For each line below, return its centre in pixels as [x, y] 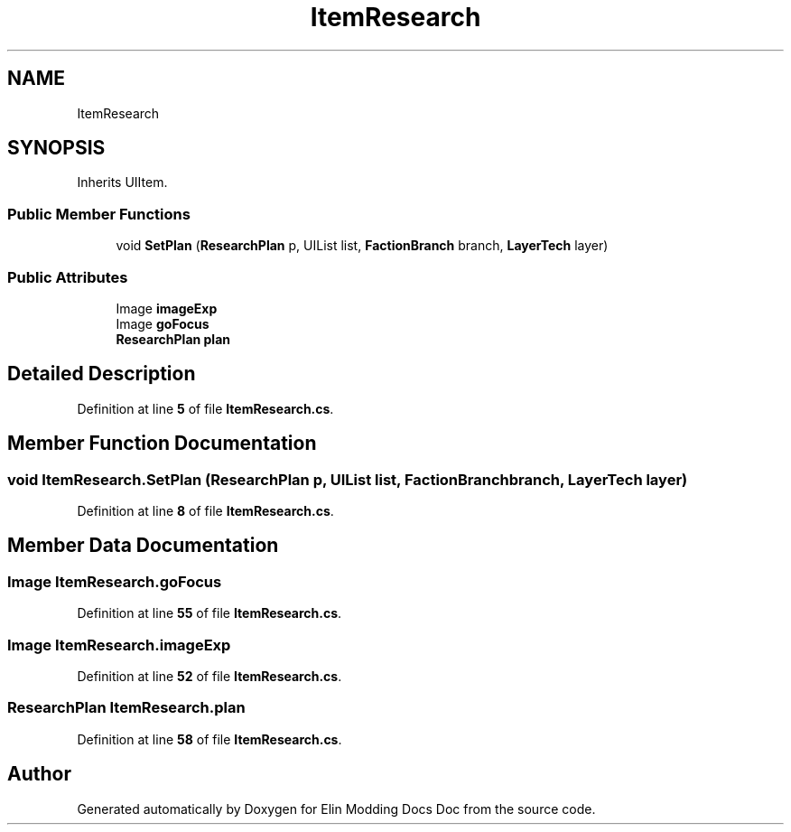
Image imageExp [167, 308]
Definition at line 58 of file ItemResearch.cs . [209, 739]
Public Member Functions [99, 214]
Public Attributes [68, 277]
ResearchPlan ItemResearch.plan [126, 708]
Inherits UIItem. [122, 182]
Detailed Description [102, 374]
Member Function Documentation [162, 444]
